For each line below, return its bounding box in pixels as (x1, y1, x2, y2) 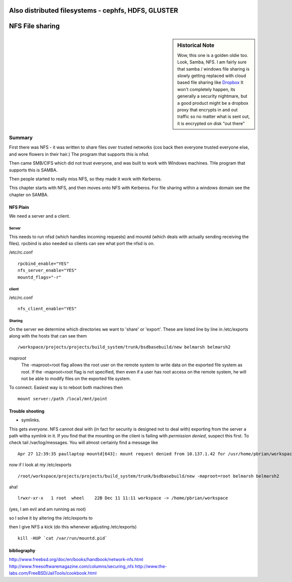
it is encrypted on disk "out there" (177, 120, 245, 126)
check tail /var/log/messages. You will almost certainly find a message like (9, 440, 158, 446)
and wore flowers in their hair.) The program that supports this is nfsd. (9, 151, 149, 157)
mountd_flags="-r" (18, 274, 62, 280)
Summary (9, 134, 33, 141)
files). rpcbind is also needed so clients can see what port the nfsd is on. (9, 240, 155, 246)
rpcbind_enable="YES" (18, 261, 69, 266)
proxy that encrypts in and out (177, 107, 238, 113)
